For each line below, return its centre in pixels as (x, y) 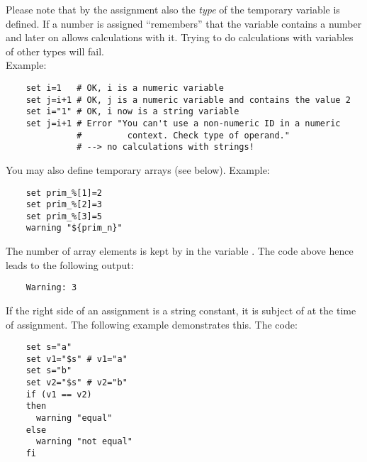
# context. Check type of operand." (183, 135)
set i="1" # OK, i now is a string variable (132, 112)
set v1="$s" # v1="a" (77, 359)
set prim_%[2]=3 (64, 205)
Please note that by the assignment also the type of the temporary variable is (173, 9)
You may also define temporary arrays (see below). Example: (138, 169)
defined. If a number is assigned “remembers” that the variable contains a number (184, 23)
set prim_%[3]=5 (64, 216)
